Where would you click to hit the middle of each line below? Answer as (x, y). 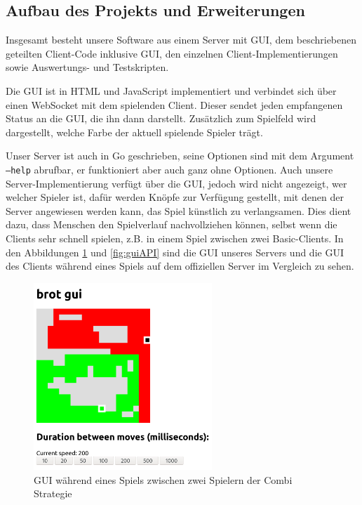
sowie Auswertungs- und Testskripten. (87, 67)
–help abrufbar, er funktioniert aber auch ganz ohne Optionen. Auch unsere (169, 169)
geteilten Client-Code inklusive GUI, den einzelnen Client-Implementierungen (172, 53)
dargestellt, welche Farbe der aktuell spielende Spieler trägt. (134, 132)
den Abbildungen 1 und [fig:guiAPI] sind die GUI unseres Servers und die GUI (175, 252)
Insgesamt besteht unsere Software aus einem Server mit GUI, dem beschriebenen (181, 40)
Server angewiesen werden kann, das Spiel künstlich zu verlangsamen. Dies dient (179, 210)
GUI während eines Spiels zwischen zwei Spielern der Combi (163, 479)
